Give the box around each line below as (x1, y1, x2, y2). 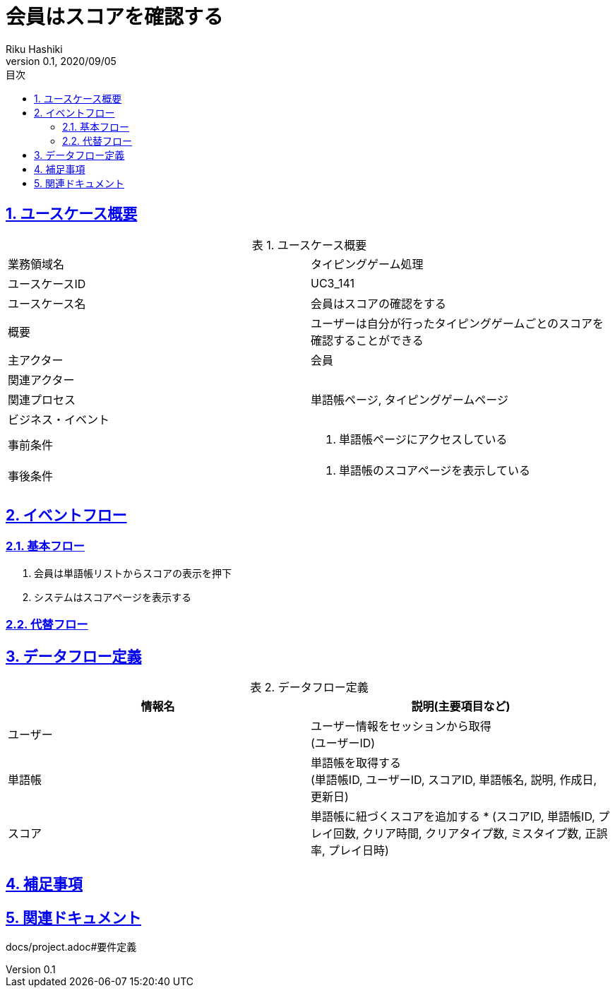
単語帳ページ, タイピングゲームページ (311, 392, 508, 407)
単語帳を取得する (311, 756, 402, 771)
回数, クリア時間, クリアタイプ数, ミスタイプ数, (333, 826, 582, 841)
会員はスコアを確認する (6, 5, 224, 29)
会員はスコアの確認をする (311, 296, 447, 311)
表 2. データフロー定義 (250, 680, 369, 695)
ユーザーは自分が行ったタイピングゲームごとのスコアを (311, 316, 604, 331)
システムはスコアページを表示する (34, 590, 192, 603)
